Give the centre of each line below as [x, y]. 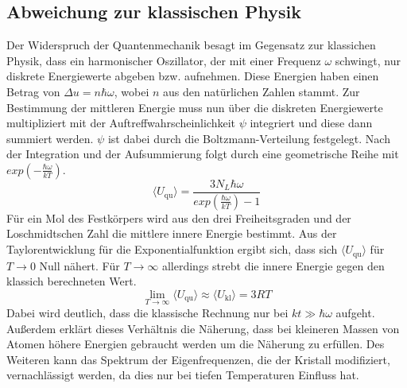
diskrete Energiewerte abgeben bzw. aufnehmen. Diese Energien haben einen [193, 76]
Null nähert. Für [79, 265]
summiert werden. [50, 138]
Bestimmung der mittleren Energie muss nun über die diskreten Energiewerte [195, 107]
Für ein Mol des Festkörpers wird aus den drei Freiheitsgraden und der [179, 217]
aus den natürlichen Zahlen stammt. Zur [262, 91]
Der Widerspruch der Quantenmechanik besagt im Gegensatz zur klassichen [191, 45]
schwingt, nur [368, 60]
